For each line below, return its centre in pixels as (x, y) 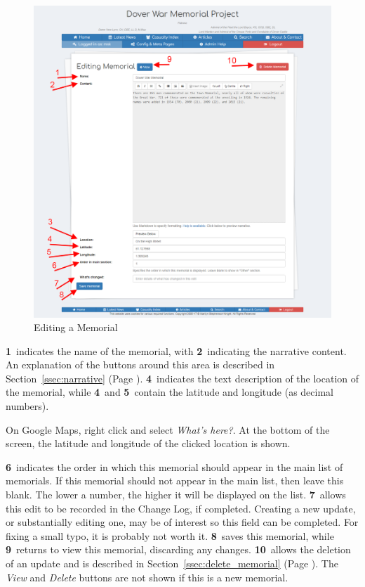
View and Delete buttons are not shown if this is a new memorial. (147, 577)
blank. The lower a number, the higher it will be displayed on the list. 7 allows (176, 495)
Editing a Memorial (76, 327)
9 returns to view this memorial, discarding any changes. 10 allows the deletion (178, 549)
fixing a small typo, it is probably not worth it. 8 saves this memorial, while (170, 535)
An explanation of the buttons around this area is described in (140, 365)
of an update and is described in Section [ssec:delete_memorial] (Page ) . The (172, 563)
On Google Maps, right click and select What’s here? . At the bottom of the (168, 429)
